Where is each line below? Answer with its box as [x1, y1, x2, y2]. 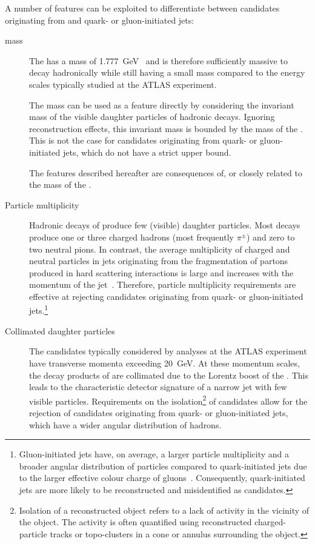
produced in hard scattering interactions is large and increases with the [29, 266, 294, 279]
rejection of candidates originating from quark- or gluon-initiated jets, [29, 406, 288, 419]
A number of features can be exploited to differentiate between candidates [5, 2, 280, 14]
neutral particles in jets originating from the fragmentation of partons [29, 254, 288, 267]
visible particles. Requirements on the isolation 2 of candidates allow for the [29, 393, 308, 407]
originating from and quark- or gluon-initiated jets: [5, 13, 194, 26]
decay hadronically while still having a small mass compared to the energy [29, 66, 305, 79]
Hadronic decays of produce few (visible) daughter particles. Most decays [29, 219, 300, 231]
